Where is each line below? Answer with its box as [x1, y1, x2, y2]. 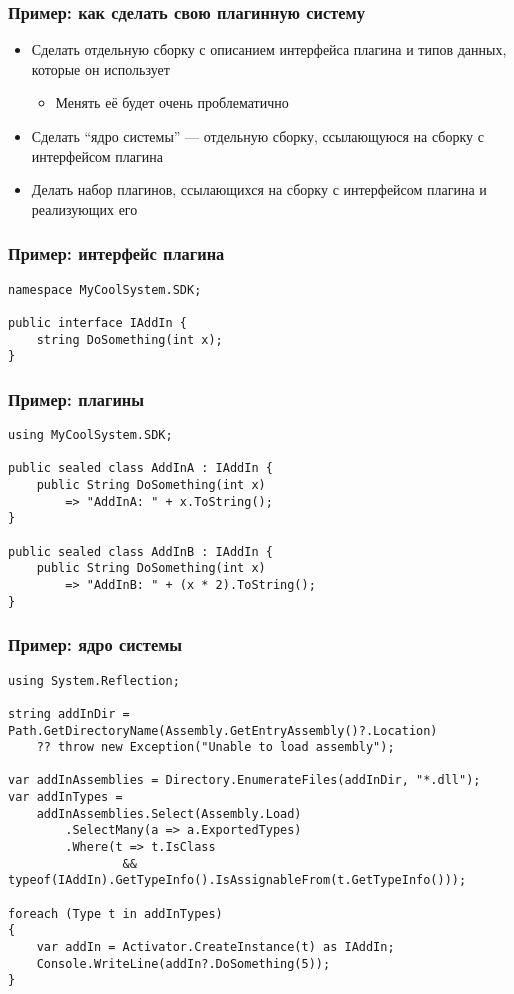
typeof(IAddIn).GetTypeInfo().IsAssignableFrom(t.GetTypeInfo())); [8, 873, 467, 888]
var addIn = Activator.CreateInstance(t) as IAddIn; [36, 940, 395, 955]
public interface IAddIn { [8, 315, 187, 330]
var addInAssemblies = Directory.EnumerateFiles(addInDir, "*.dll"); [8, 773, 481, 788]
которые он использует [31, 58, 170, 79]
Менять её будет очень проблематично [55, 92, 289, 113]
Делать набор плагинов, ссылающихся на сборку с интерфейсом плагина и [31, 179, 487, 200]
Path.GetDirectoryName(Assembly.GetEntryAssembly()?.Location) [8, 723, 438, 738]
